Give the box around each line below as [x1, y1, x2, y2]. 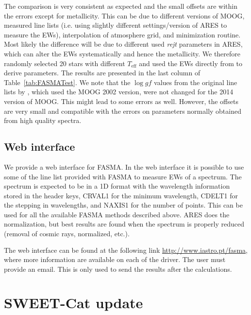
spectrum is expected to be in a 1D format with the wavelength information [4, 181, 230, 191]
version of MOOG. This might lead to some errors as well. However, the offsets [4, 96, 238, 106]
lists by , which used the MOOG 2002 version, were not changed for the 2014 [4, 87, 234, 97]
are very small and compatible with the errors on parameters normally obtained [4, 105, 241, 116]
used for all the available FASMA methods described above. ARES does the [4, 209, 230, 219]
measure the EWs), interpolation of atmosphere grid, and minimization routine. [4, 29, 241, 39]
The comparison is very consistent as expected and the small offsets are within [4, 1, 237, 11]
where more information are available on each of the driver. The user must [4, 254, 226, 264]
